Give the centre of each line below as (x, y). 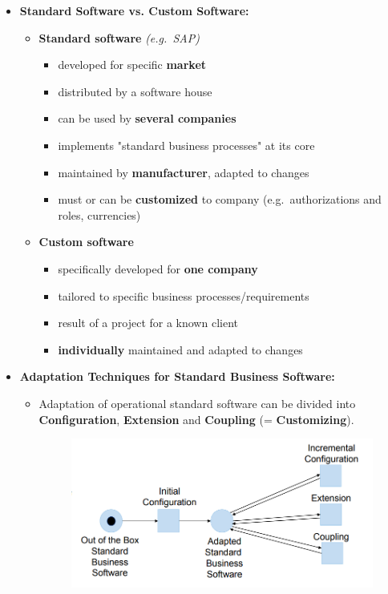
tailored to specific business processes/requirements (184, 295)
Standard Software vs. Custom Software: (134, 10)
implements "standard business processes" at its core (186, 145)
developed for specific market (132, 65)
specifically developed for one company (158, 268)
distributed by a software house (135, 91)
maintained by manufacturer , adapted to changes (184, 172)
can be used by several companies (147, 118)
